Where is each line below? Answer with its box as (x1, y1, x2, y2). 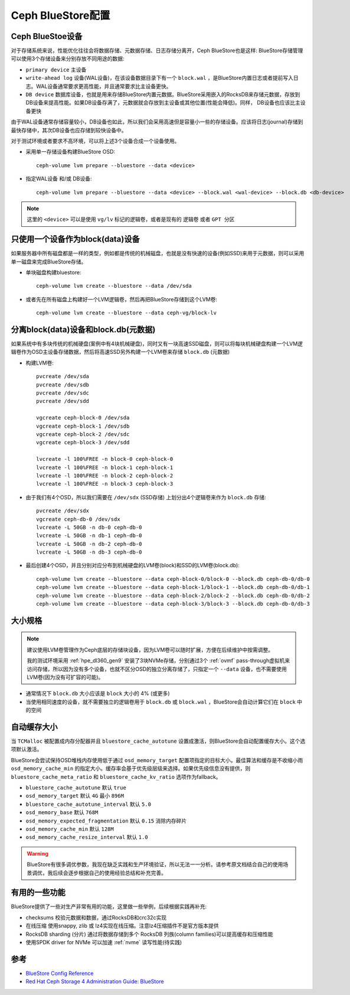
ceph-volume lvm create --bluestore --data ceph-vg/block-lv (36, 310, 217, 316)
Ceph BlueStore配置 (11, 9, 110, 22)
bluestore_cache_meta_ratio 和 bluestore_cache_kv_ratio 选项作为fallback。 (11, 773, 221, 780)
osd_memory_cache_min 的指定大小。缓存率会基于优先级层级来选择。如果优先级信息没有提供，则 (11, 765, 251, 772)
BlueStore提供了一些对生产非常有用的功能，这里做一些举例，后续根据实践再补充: (11, 903, 207, 910)
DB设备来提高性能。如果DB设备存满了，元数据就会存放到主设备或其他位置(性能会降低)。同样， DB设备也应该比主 (25, 99, 300, 106)
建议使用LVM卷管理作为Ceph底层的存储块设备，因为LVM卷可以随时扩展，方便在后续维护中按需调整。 (27, 646, 274, 653)
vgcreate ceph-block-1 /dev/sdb (36, 422, 130, 430)
